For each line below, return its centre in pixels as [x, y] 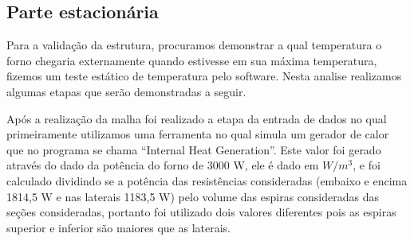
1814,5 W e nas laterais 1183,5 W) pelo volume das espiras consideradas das [193, 196]
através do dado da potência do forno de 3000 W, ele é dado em [163, 165]
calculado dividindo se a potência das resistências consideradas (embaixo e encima [207, 180]
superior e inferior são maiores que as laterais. [118, 227]
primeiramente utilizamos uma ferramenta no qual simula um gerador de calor [198, 134]
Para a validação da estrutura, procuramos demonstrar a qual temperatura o [194, 45]
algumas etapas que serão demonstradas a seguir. [126, 91]
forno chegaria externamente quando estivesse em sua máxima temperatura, [192, 60]
